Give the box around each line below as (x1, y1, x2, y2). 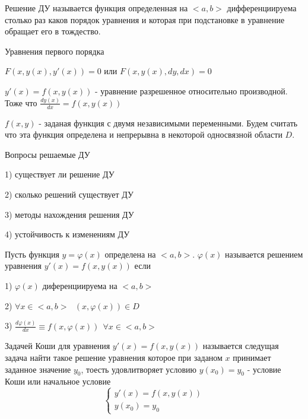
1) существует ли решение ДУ (5, 168, 115, 180)
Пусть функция (5, 247, 59, 260)
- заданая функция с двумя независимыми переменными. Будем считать (39, 116, 298, 129)
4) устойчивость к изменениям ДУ (5, 228, 130, 240)
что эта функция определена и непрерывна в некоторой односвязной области (5, 128, 282, 141)
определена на (104, 247, 156, 260)
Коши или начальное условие (5, 375, 111, 388)
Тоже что (5, 96, 37, 109)
